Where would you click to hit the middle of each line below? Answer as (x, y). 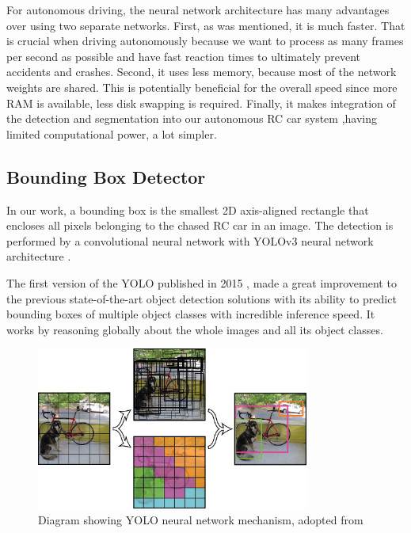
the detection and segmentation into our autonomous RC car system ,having (192, 118)
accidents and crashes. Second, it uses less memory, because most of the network (202, 72)
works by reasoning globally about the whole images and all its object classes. (195, 329)
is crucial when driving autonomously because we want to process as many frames (205, 41)
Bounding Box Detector (106, 176)
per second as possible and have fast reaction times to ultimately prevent (183, 56)
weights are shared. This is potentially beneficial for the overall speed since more (202, 87)
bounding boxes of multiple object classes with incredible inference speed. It (191, 314)
